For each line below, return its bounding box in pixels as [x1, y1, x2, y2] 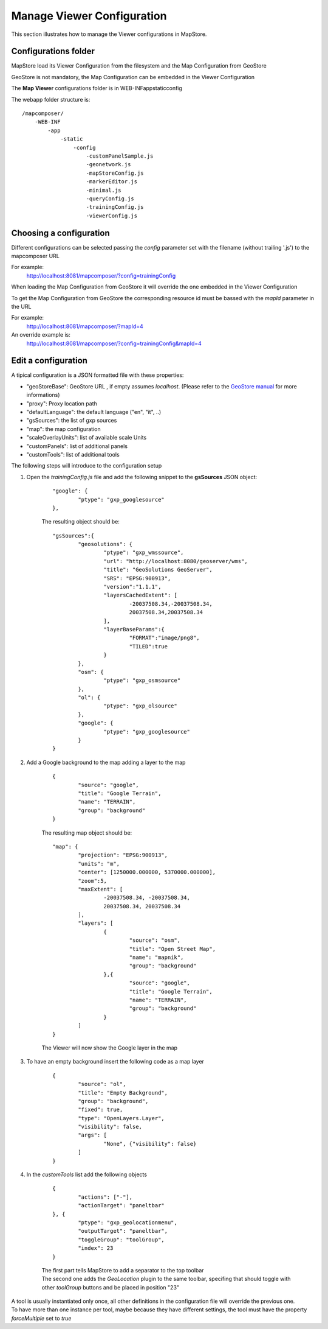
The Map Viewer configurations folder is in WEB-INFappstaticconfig [11, 85, 182, 92]
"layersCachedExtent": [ [103, 592, 177, 599]
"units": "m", [78, 860, 120, 867]
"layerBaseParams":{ [103, 626, 165, 633]
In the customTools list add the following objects [26, 1171, 147, 1178]
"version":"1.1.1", [103, 583, 162, 591]
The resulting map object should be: [41, 829, 132, 836]
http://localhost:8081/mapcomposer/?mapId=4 [26, 323, 144, 330]
